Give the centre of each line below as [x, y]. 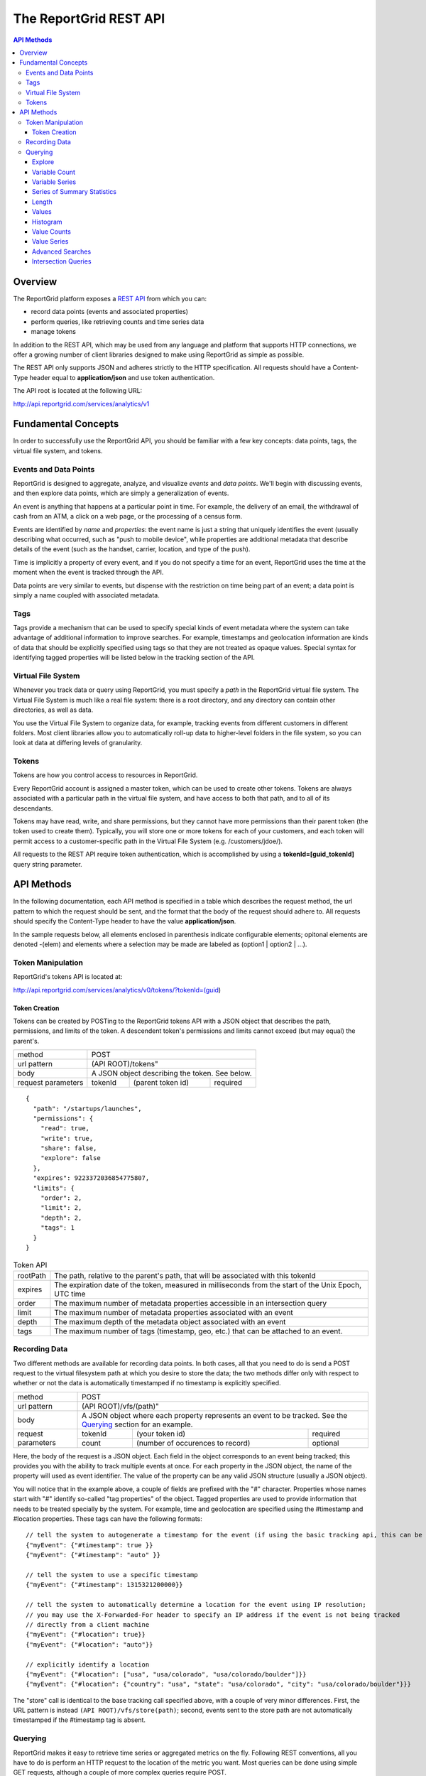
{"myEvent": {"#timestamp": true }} [89, 1545]
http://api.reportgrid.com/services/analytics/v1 [81, 404]
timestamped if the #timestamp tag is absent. [79, 1720]
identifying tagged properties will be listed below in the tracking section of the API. [134, 658]
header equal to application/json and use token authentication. [122, 377]
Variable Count [54, 172]
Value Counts [51, 232]
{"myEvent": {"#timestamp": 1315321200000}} [105, 1585]
